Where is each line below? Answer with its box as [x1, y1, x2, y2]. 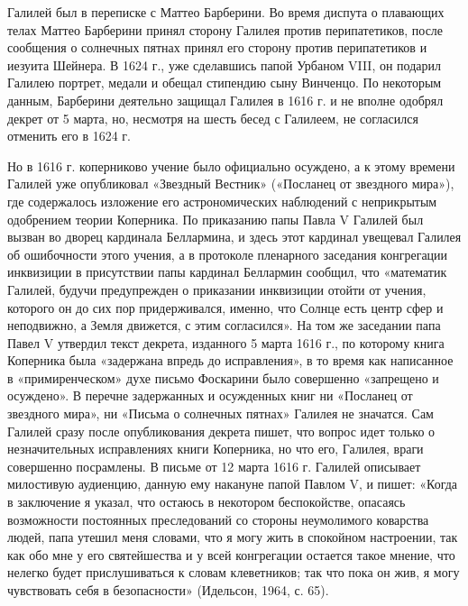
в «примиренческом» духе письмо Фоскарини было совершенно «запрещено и [7, 368, 439, 387]
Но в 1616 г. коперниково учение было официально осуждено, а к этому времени [7, 156, 455, 175]
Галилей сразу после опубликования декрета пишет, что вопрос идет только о [7, 421, 436, 440]
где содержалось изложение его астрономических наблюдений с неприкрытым [7, 191, 437, 210]
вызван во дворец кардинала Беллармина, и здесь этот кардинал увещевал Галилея [7, 227, 462, 246]
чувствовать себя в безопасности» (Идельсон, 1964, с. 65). [7, 581, 329, 599]
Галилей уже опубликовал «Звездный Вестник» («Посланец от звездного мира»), [7, 174, 454, 193]
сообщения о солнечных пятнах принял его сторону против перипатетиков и [7, 38, 427, 57]
